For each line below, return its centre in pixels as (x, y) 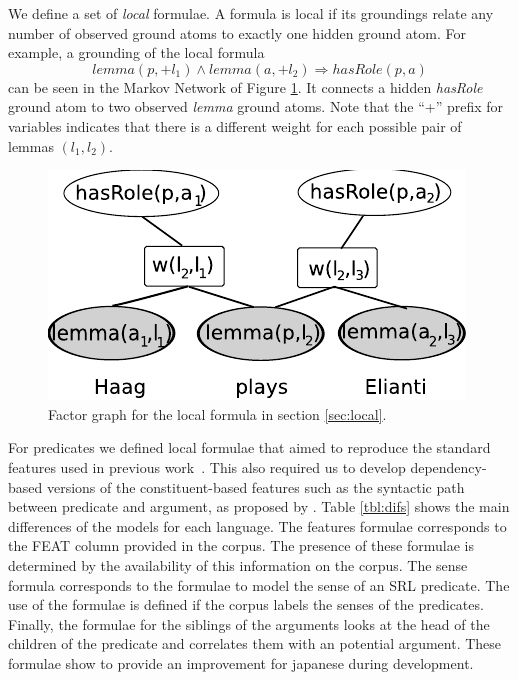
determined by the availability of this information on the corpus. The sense (238, 564)
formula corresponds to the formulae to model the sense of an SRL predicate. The (259, 584)
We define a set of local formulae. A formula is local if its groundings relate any (251, 13)
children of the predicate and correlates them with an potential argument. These (255, 643)
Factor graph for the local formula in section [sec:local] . (217, 413)
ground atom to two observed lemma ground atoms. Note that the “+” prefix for (256, 106)
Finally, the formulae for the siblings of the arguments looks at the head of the (249, 623)
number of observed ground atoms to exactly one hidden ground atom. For (237, 32)
